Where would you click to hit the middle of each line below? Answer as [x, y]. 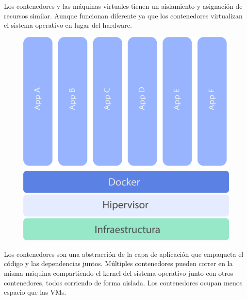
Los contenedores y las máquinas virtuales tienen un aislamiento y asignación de [123, 6]
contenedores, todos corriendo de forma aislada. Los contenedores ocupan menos [123, 282]
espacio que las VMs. [35, 292]
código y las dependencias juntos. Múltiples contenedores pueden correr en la [118, 263]
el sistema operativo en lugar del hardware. [68, 25]
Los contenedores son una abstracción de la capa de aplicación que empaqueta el [124, 254]
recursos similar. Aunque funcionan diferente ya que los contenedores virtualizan [123, 15]
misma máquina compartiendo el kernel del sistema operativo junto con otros [119, 273]
